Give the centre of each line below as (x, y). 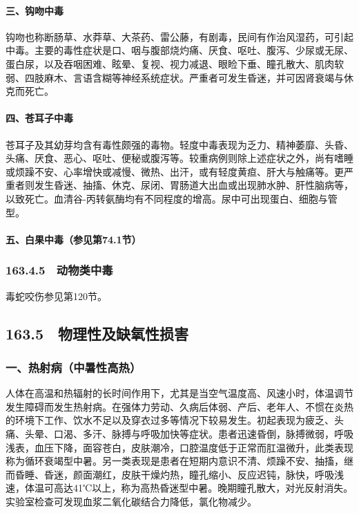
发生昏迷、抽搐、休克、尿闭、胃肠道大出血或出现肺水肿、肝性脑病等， (194, 185)
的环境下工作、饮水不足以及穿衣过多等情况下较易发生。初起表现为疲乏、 (170, 420)
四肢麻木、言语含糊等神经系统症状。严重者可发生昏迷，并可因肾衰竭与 (184, 77)
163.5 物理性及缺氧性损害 (97, 333)
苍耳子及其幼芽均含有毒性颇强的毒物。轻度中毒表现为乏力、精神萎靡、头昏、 (179, 144)
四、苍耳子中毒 (39, 118)
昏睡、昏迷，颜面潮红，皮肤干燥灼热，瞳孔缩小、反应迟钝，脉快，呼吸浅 (179, 474)
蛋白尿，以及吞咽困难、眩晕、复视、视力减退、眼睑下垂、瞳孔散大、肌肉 (170, 63)
